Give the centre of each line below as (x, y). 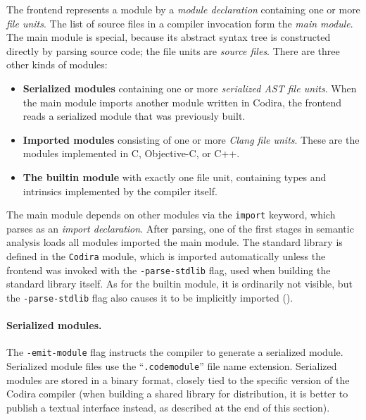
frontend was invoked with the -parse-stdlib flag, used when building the (169, 270)
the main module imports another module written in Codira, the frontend (182, 102)
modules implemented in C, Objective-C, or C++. (131, 153)
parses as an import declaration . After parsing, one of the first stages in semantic (180, 228)
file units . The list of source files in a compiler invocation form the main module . (180, 23)
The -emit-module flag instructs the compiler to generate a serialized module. (175, 352)
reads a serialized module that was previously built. (134, 116)
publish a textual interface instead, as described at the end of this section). (168, 407)
